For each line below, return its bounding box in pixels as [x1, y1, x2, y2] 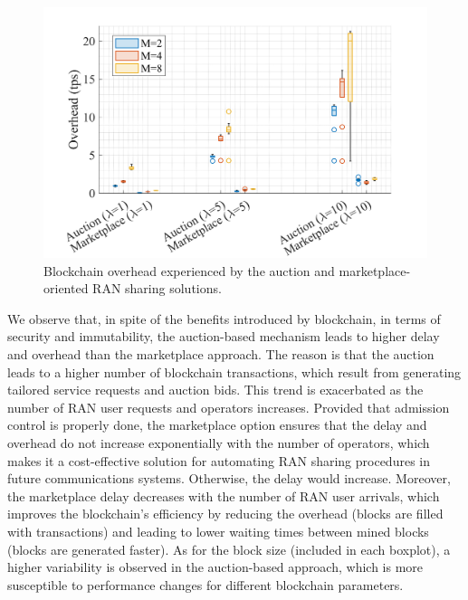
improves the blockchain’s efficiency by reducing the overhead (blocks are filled [7, 504, 444, 523]
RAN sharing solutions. [92, 279, 222, 298]
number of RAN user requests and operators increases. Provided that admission [7, 397, 450, 416]
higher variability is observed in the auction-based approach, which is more [7, 557, 424, 576]
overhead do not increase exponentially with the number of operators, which [7, 433, 430, 452]
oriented [43, 279, 89, 298]
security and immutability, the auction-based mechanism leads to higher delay [7, 327, 440, 346]
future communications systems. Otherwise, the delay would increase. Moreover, [7, 469, 451, 488]
